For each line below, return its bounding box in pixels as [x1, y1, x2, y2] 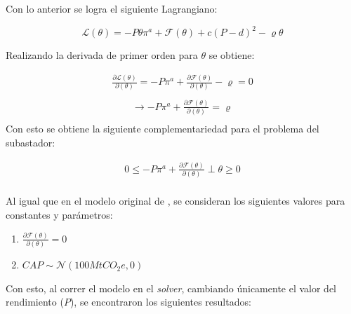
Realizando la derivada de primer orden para [6, 48, 198, 62]
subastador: [6, 135, 55, 149]
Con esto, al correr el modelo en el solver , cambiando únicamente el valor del [6, 280, 337, 295]
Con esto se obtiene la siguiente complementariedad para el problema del [6, 121, 319, 136]
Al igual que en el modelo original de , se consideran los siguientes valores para [6, 193, 345, 208]
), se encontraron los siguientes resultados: [69, 294, 251, 309]
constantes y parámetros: [6, 207, 113, 221]
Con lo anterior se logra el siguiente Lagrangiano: [6, 1, 218, 15]
